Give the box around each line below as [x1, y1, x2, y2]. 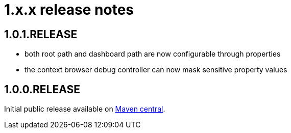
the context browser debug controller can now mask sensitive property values [25, 65, 287, 74]
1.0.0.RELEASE [4, 83, 80, 96]
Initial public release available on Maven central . [4, 104, 165, 114]
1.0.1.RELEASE [4, 28, 78, 41]
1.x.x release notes [4, 1, 134, 18]
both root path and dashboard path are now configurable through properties [25, 49, 281, 59]
